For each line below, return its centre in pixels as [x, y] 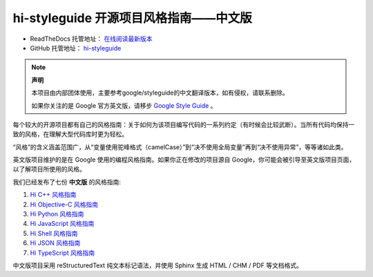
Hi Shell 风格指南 [54, 233]
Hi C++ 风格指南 [53, 195]
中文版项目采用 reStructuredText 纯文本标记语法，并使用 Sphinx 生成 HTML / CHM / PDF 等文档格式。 [158, 265]
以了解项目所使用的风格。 [49, 169]
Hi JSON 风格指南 [55, 243]
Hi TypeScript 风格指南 [63, 253]
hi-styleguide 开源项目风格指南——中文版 [132, 18]
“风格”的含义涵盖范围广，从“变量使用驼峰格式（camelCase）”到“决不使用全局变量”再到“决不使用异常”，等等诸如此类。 [180, 147]
